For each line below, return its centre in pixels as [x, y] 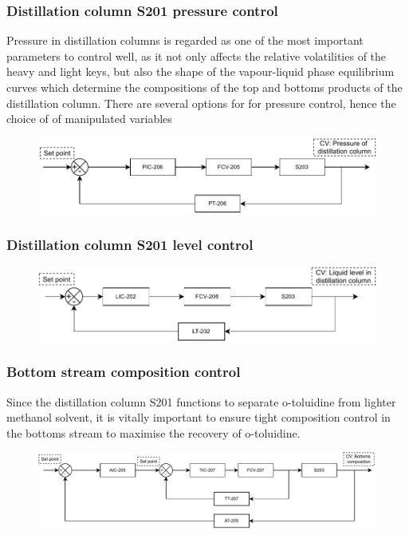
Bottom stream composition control [124, 372]
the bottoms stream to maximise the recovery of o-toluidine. [153, 432]
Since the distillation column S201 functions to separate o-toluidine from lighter [201, 401]
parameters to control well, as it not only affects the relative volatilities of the [197, 55]
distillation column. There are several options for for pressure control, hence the [201, 103]
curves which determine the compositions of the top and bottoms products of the [204, 87]
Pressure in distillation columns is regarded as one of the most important [185, 40]
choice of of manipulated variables [89, 119]
